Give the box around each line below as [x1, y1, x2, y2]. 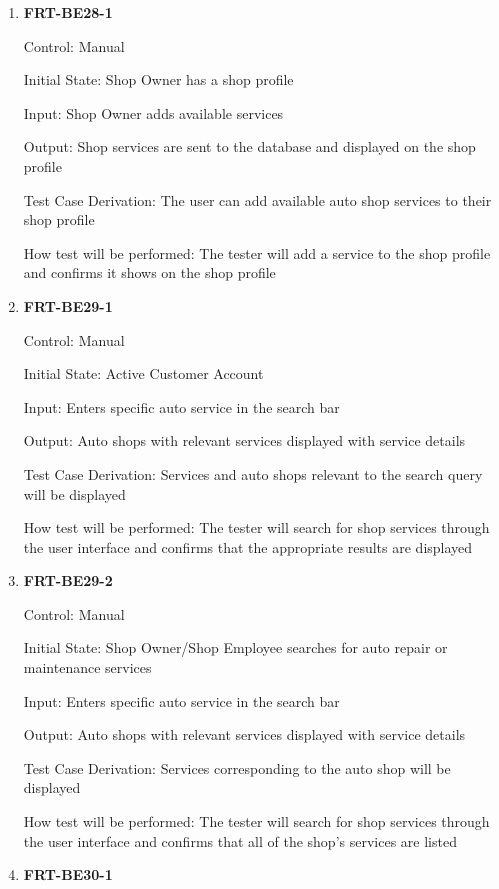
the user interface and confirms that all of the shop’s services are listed [23, 830, 457, 851]
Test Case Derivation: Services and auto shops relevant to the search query [23, 463, 483, 484]
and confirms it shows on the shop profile [23, 262, 276, 283]
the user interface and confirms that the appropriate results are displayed [23, 536, 473, 557]
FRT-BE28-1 [23, 2, 113, 22]
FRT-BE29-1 [23, 295, 113, 316]
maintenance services [23, 657, 152, 678]
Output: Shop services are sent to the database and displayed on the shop [23, 136, 476, 157]
